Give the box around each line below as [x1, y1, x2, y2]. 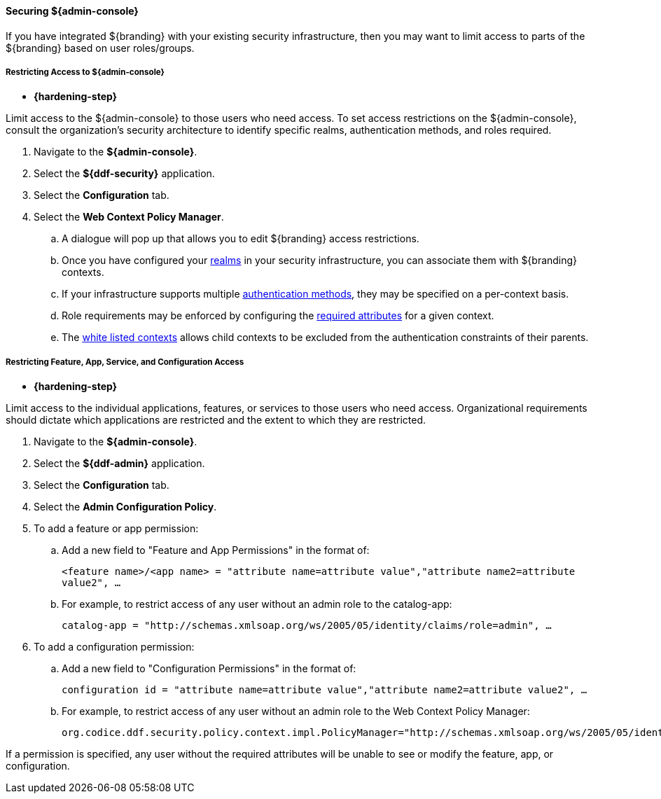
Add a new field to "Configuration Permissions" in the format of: [62, 662, 356, 675]
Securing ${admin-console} [6, 5, 139, 17]
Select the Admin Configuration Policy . [34, 501, 217, 513]
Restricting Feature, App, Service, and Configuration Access [6, 356, 244, 367]
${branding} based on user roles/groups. [6, 41, 195, 54]
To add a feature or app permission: [34, 522, 199, 535]
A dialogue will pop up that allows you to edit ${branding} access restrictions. [62, 232, 419, 245]
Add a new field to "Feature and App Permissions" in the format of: [62, 544, 370, 557]
